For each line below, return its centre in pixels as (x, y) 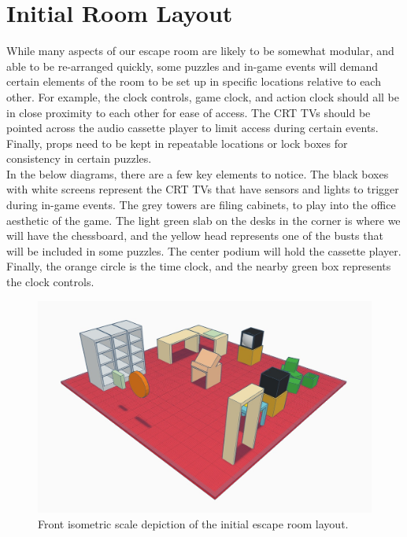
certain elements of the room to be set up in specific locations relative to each (194, 81)
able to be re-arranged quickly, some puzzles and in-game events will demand (192, 66)
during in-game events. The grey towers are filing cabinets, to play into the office (201, 205)
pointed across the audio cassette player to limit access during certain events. (192, 128)
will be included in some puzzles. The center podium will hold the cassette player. (204, 250)
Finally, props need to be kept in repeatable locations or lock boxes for (177, 143)
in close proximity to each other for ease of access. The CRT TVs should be (189, 112)
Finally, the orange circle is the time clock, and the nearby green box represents (199, 266)
